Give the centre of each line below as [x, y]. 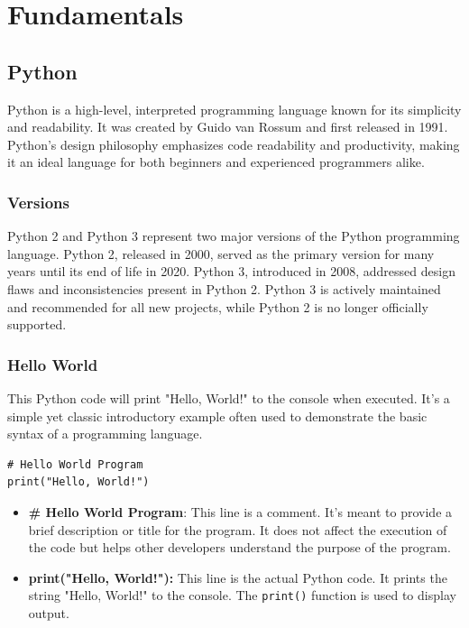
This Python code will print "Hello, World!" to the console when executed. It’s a [229, 397]
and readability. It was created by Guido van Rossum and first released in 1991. [228, 127]
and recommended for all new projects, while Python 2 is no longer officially [218, 306]
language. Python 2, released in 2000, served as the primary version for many [221, 253]
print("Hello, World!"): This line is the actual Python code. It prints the [238, 577]
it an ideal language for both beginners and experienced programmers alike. [216, 162]
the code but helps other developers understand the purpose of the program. [239, 547]
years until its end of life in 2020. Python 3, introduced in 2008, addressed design [231, 271]
